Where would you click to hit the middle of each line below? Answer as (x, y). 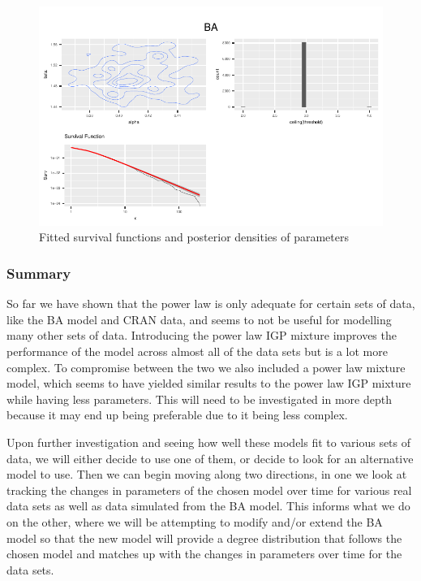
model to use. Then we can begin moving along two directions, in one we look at (207, 474)
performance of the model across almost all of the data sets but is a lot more (197, 351)
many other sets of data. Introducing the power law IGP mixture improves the (202, 335)
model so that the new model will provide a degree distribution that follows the (204, 538)
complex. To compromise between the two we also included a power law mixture (206, 367)
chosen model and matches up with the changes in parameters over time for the (204, 554)
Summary (39, 273)
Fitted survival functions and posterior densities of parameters (194, 237)
